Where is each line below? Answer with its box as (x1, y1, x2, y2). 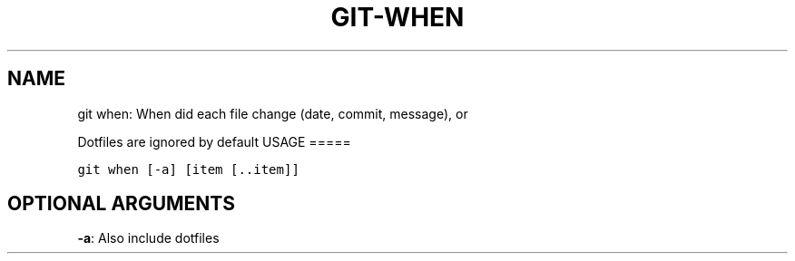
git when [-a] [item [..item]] (77, 161, 299, 177)
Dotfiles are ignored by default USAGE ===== (77, 133, 351, 150)
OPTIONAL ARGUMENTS (7, 192, 235, 216)
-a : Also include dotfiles (77, 230, 220, 246)
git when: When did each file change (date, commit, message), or (77, 105, 468, 121)
